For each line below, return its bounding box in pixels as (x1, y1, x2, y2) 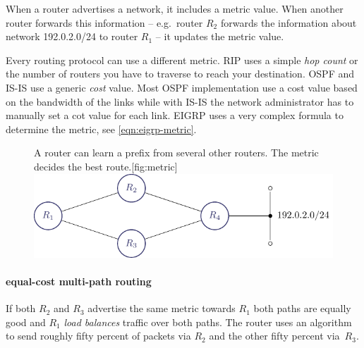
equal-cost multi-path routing (6, 274, 152, 289)
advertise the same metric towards (87, 301, 236, 316)
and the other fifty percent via (209, 328, 340, 343)
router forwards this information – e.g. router (6, 15, 203, 30)
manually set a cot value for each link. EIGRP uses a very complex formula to (6, 108, 344, 123)
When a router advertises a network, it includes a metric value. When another (6, 1, 344, 15)
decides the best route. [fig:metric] (34, 159, 178, 173)
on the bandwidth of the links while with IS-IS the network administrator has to (6, 94, 354, 108)
